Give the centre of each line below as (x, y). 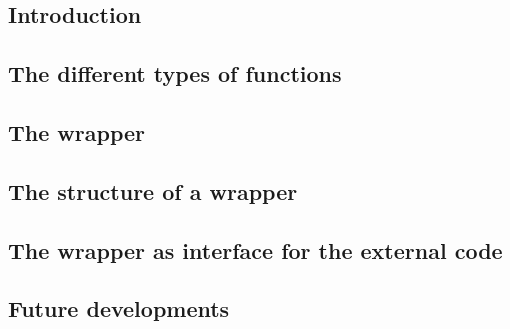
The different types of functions (175, 73)
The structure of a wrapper (153, 190)
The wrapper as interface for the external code (255, 249)
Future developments (119, 308)
